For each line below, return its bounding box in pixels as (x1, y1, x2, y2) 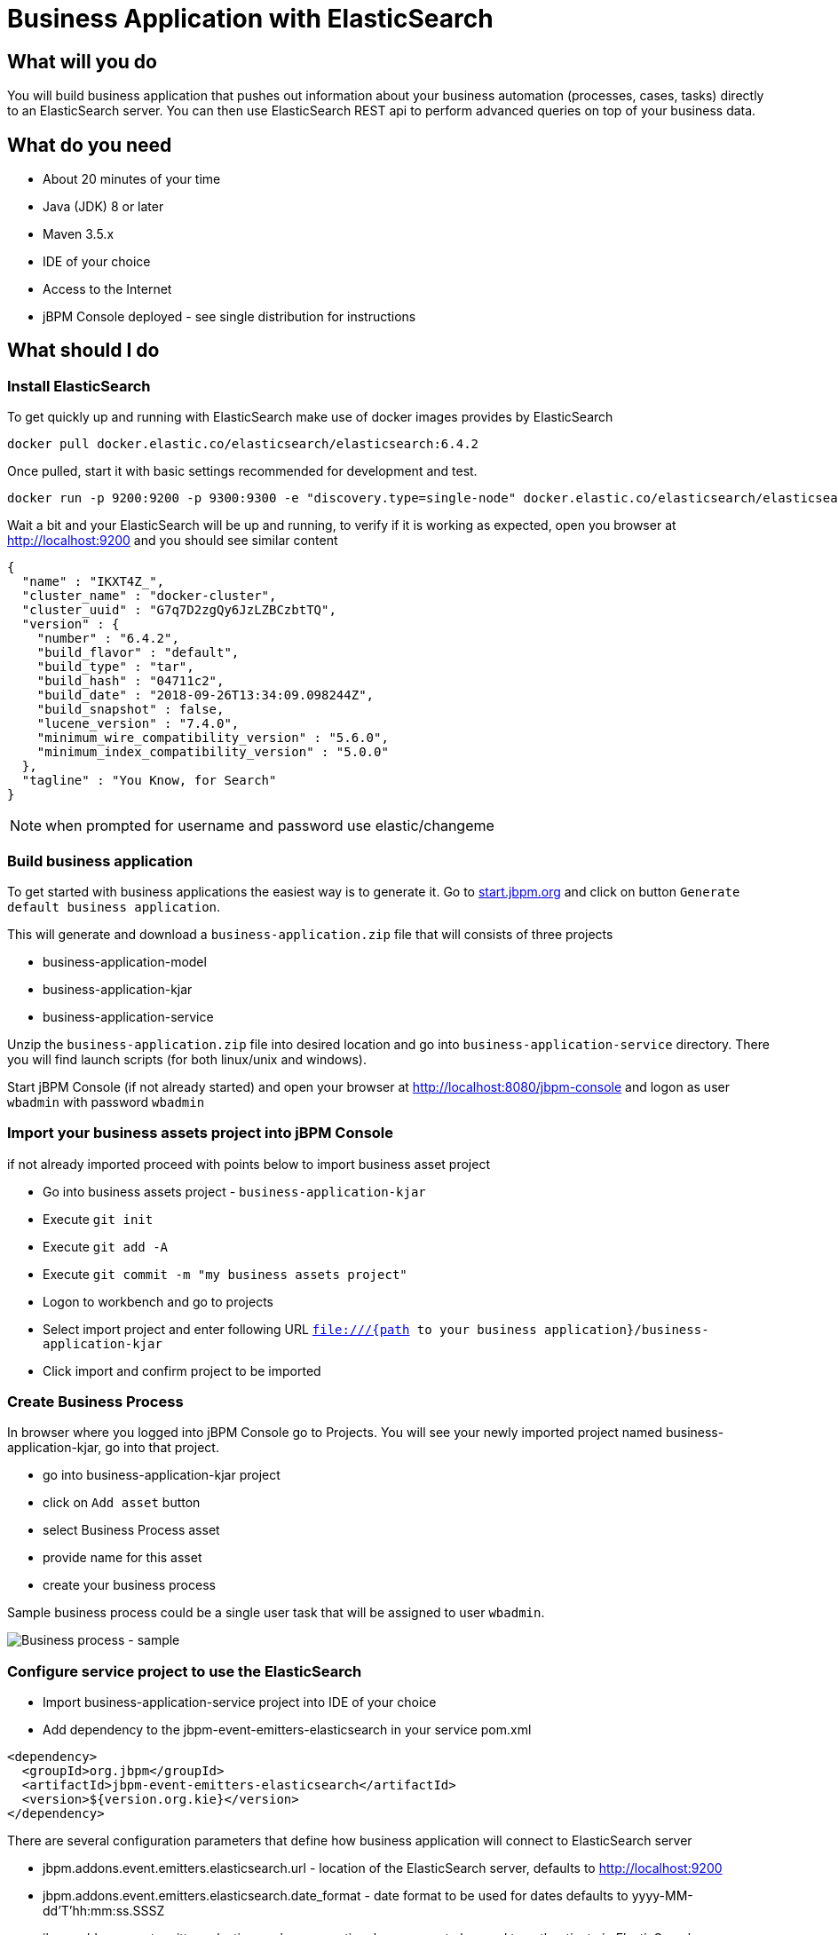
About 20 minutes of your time (43, 171, 221, 187)
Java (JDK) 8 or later (43, 199, 164, 215)
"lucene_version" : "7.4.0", (36, 716, 240, 731)
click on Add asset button (43, 1495, 201, 1511)
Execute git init (43, 1211, 154, 1227)
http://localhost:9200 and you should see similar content (7, 533, 338, 549)
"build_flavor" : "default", (36, 645, 240, 660)
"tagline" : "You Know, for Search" (21, 773, 277, 788)
